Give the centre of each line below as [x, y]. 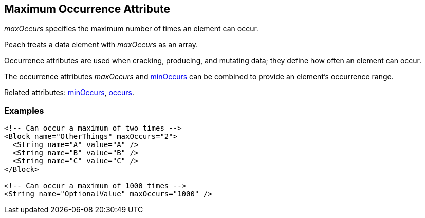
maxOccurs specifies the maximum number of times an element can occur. [131, 29]
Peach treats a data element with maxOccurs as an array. [101, 45]
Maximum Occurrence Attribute [87, 9]
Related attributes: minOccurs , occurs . [69, 93]
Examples [24, 110]
